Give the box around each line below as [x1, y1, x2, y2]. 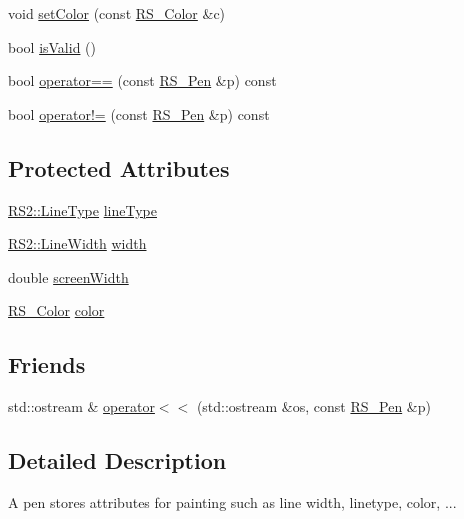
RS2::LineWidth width [8, 233, 147, 254]
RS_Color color [8, 300, 105, 321]
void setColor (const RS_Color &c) [8, 3, 226, 23]
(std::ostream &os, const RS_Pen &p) [196, 396, 431, 417]
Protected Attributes [8, 152, 230, 183]
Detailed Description [8, 445, 227, 476]
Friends [8, 349, 86, 380]
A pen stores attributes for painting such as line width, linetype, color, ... [8, 491, 457, 512]
